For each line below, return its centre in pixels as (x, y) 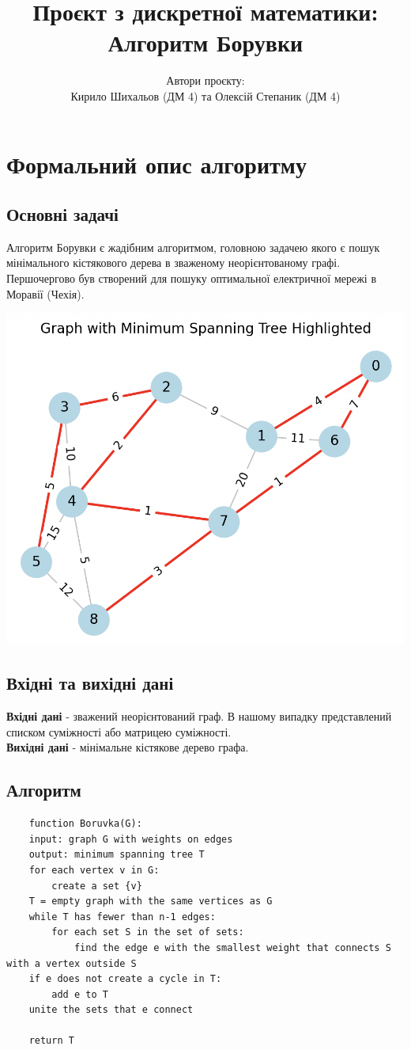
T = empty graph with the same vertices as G (151, 902)
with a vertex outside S (72, 963)
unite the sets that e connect (111, 1010)
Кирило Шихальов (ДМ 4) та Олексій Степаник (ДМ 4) (205, 95)
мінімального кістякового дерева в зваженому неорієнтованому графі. (173, 262)
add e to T (80, 994)
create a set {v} (97, 886)
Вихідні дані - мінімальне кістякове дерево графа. (128, 747)
